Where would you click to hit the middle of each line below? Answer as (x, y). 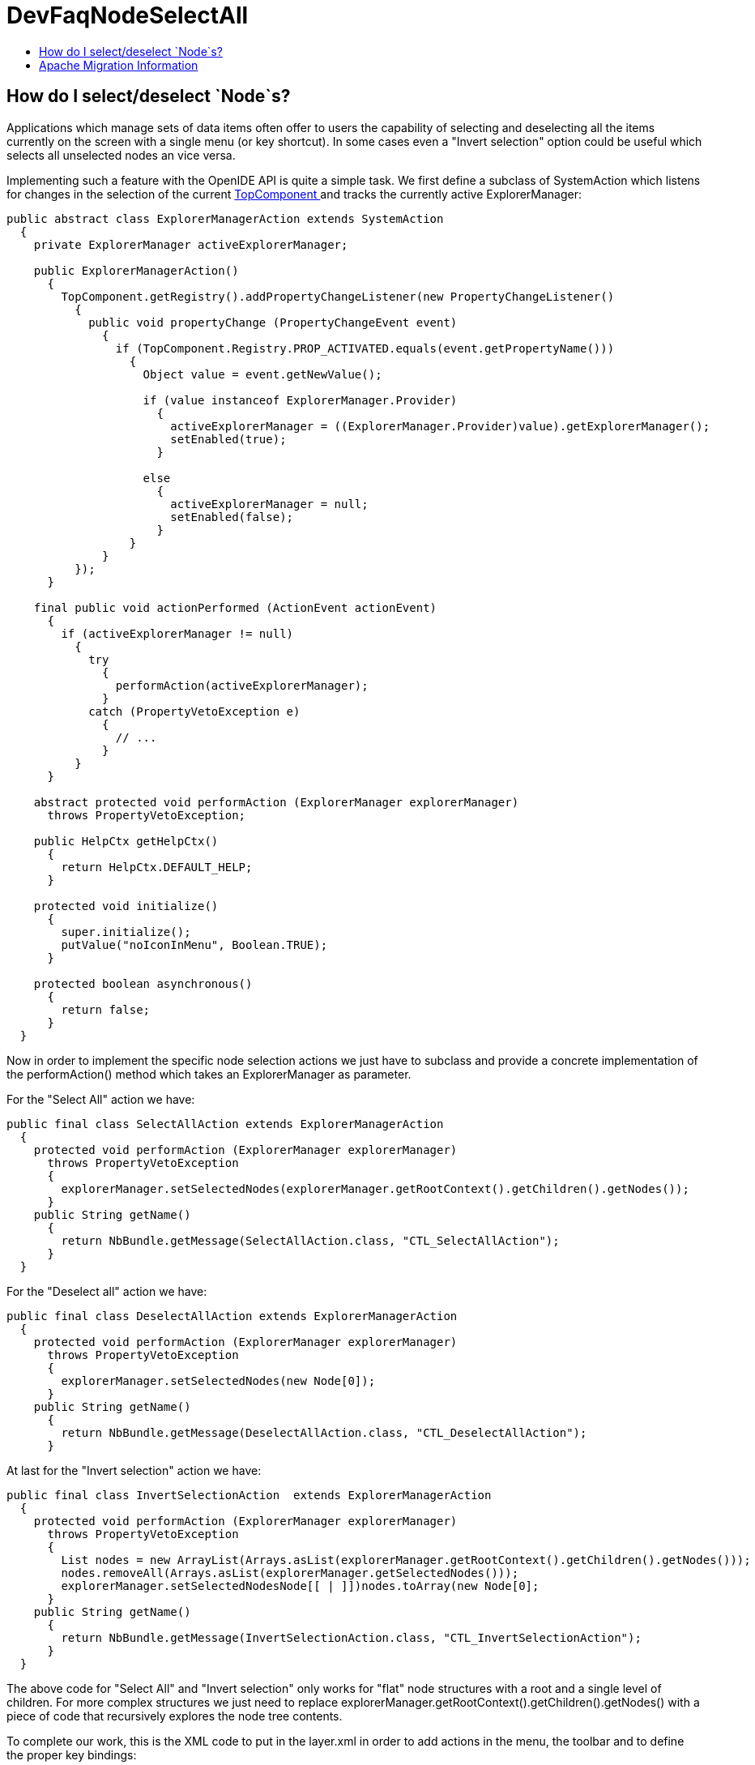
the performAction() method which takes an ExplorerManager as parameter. (209, 1074)
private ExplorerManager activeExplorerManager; (191, 244)
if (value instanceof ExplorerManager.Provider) (300, 400)
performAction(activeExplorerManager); (242, 685)
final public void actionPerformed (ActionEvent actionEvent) (235, 607)
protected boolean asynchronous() (143, 983)
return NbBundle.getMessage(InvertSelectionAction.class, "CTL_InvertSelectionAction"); (351, 1637)
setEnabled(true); (228, 439)
